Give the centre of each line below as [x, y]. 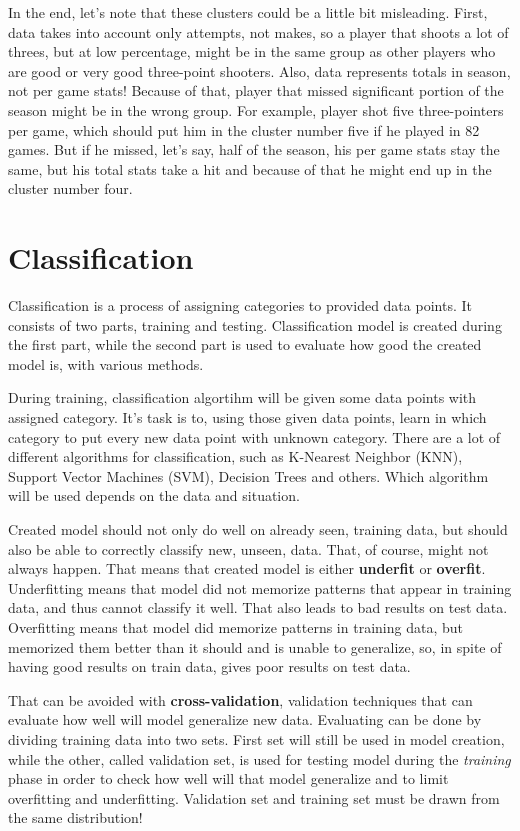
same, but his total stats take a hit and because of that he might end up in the [250, 168]
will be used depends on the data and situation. [154, 495]
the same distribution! [75, 817]
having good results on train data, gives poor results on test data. [209, 666]
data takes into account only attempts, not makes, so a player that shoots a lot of [258, 31]
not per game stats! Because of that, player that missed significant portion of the [256, 90]
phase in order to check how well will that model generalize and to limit [228, 778]
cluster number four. [70, 188]
